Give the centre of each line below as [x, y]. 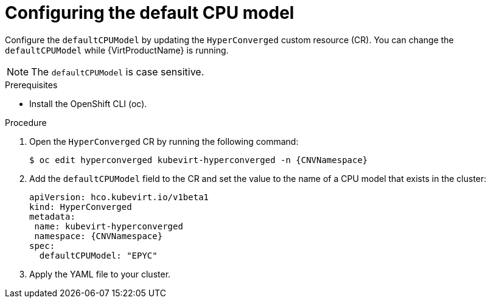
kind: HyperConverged [81, 207]
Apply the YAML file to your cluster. [100, 274]
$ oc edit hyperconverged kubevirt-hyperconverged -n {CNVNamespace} [199, 160]
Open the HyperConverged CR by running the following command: [164, 141]
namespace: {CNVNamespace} [99, 236]
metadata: [52, 216]
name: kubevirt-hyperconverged [109, 226]
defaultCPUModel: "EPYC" [98, 255]
